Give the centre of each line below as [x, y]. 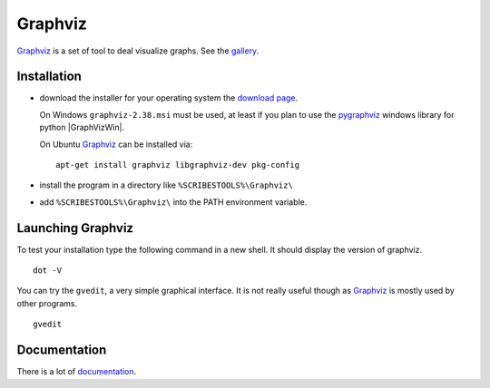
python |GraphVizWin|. [82, 128]
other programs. [47, 303]
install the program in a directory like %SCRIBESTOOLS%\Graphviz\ [167, 185]
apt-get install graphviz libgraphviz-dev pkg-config [177, 165]
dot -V [48, 271]
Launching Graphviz [75, 228]
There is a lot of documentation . [77, 372]
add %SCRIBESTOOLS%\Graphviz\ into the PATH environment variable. [173, 202]
